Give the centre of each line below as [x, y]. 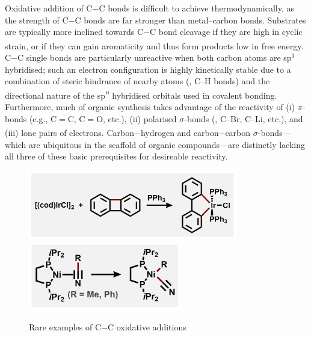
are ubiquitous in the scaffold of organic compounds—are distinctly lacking [167, 144]
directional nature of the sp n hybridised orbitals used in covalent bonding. [141, 94]
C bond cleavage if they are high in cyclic [226, 32]
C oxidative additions [147, 326]
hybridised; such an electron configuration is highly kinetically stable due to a [148, 69]
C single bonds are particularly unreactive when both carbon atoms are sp [155, 57]
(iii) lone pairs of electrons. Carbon [69, 132]
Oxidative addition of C [49, 8]
